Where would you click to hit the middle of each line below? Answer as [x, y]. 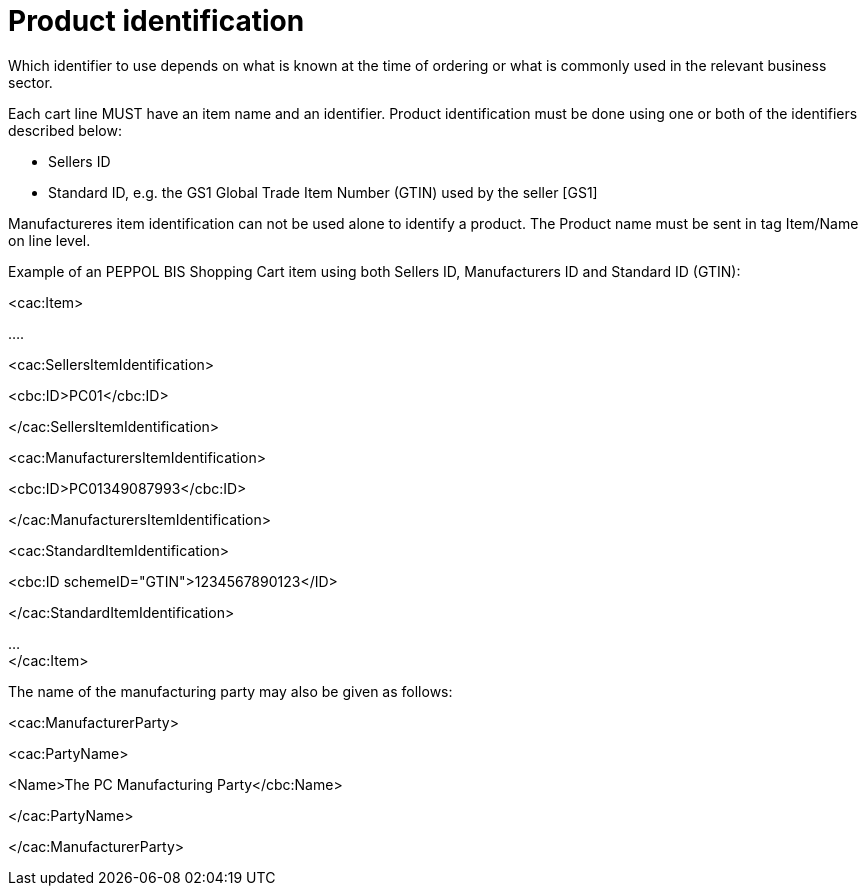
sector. [30, 82]
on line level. [49, 240]
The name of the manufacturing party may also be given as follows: [230, 691]
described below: [65, 130]
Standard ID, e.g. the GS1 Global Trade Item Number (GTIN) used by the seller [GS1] [323, 192]
